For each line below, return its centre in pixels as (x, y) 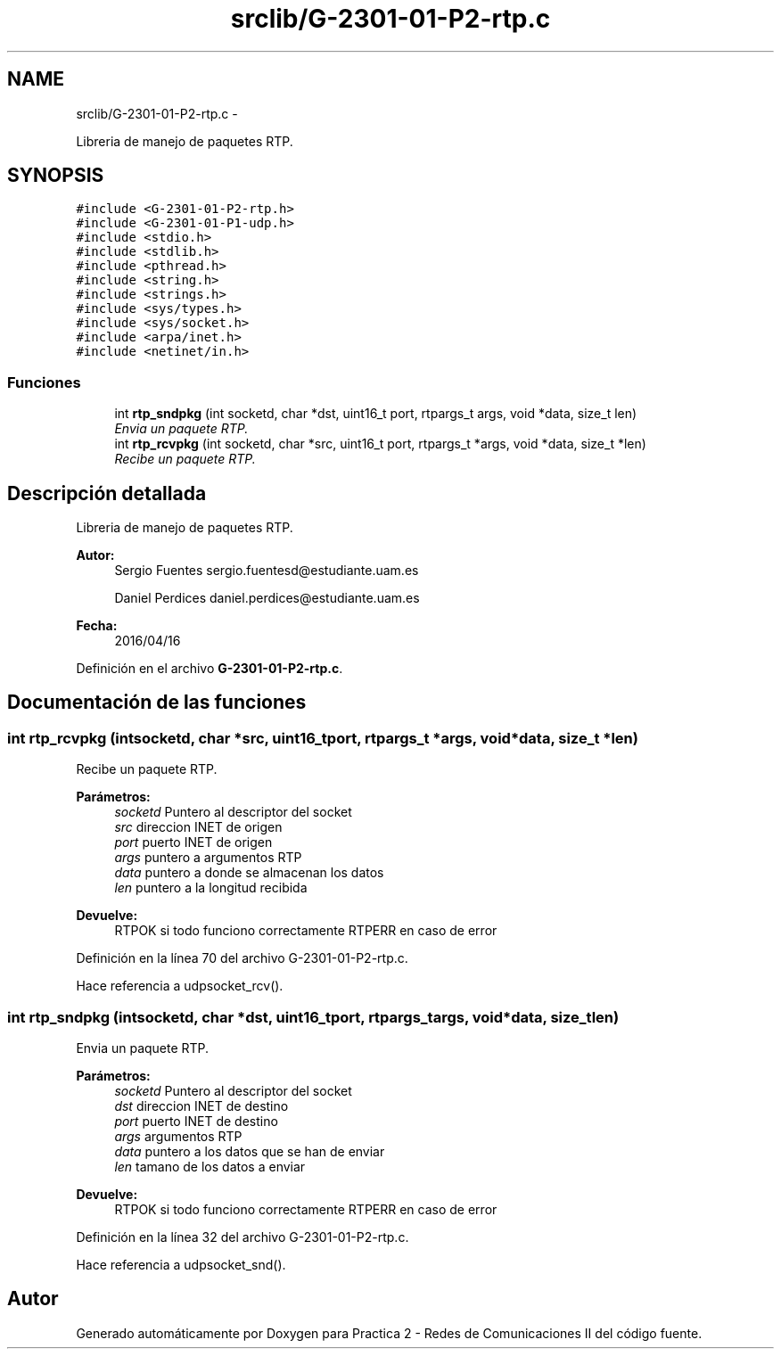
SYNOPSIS (56, 176)
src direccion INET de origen (198, 827)
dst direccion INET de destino (201, 1106)
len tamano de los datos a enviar (210, 1167)
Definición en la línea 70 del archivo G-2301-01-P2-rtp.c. (242, 958)
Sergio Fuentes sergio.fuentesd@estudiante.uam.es (267, 571)
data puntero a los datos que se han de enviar (250, 1151)
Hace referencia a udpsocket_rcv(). (180, 986)
